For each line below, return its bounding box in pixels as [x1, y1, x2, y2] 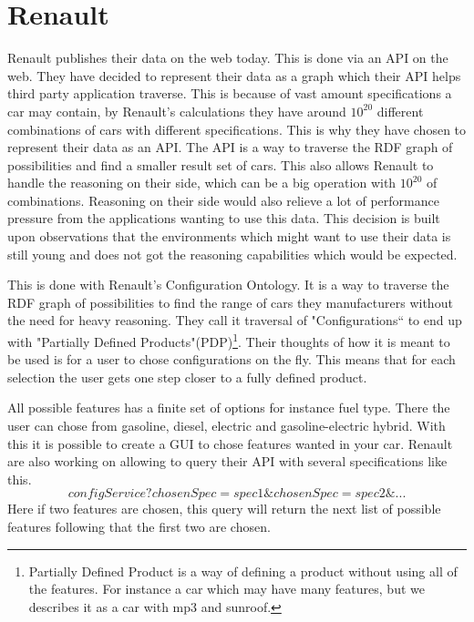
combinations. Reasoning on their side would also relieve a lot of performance [7, 190, 439, 209]
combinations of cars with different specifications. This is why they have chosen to [7, 119, 467, 138]
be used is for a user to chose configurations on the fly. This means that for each [7, 350, 456, 369]
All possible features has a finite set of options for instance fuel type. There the [7, 398, 450, 417]
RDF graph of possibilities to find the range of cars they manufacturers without [7, 292, 453, 311]
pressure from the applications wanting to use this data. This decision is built [7, 209, 440, 228]
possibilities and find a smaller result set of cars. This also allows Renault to [7, 155, 434, 174]
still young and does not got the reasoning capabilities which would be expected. [7, 244, 458, 263]
